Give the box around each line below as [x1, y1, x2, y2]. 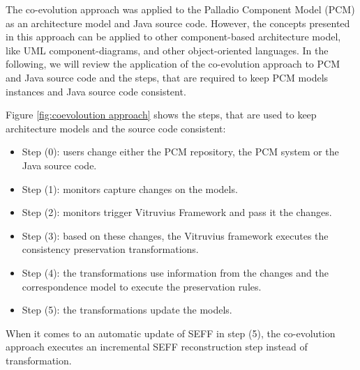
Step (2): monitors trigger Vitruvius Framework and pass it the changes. [22, 205, 332, 219]
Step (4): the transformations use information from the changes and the [22, 265, 329, 279]
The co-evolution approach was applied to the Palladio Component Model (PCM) [6, 2, 355, 16]
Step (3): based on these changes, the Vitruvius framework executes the [22, 228, 329, 242]
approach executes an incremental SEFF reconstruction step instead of [6, 339, 308, 354]
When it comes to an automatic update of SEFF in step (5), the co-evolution [6, 325, 336, 340]
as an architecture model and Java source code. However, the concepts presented [6, 15, 350, 30]
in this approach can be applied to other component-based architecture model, [6, 29, 341, 44]
